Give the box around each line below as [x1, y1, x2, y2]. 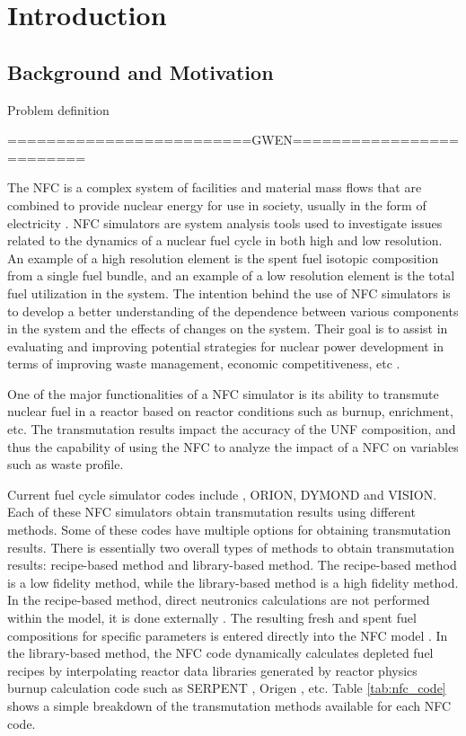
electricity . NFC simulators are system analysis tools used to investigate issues [7, 213, 443, 232]
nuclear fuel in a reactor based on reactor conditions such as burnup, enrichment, [7, 402, 453, 421]
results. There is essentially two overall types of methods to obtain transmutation [7, 537, 455, 556]
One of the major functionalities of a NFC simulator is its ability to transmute [7, 384, 439, 403]
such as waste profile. [7, 455, 124, 474]
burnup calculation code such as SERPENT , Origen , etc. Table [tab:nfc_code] [7, 678, 446, 697]
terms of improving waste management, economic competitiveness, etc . [7, 354, 400, 373]
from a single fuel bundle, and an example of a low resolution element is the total [7, 266, 455, 285]
